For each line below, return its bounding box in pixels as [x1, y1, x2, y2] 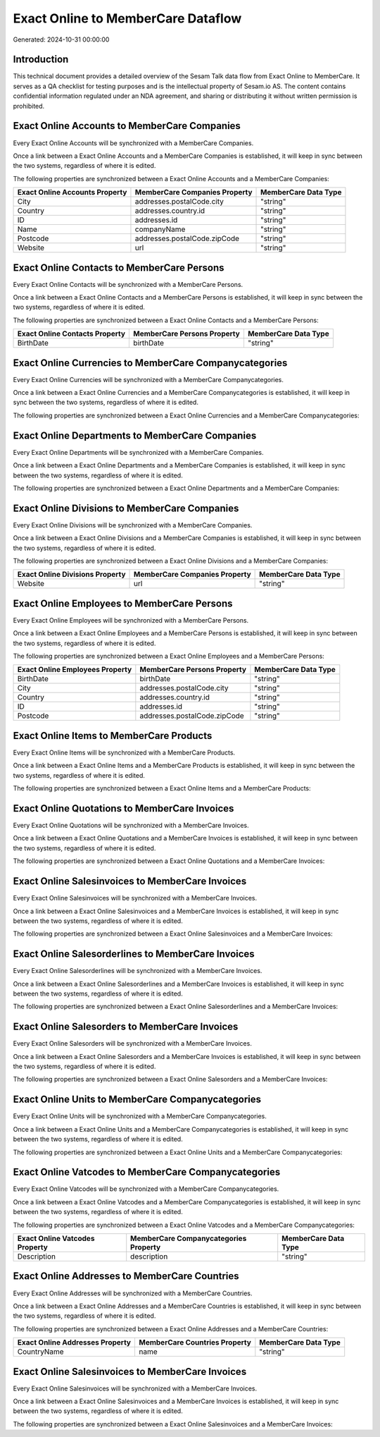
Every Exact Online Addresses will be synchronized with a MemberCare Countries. [13, 1289, 253, 1297]
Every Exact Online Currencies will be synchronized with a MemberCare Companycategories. [13, 375, 284, 384]
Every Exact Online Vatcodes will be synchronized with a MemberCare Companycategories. [13, 1185, 279, 1193]
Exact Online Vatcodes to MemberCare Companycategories [13, 1166, 281, 1178]
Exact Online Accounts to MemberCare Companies [13, 120, 241, 132]
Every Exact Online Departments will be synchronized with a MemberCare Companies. [13, 448, 264, 456]
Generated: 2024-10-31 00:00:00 [13, 35, 110, 44]
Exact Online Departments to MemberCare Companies [13, 429, 257, 441]
